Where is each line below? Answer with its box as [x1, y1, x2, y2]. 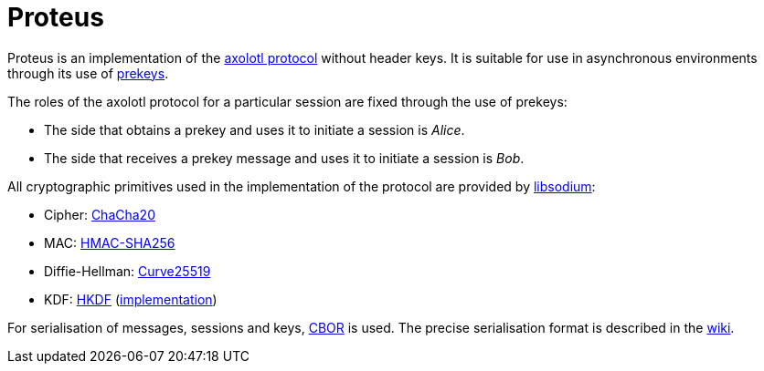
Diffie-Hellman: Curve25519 [44, 263, 211, 279]
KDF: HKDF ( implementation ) [44, 291, 218, 307]
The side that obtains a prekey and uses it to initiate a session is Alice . [44, 121, 465, 138]
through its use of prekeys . [7, 65, 169, 81]
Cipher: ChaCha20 [44, 206, 155, 222]
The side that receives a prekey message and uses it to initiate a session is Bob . [44, 149, 525, 166]
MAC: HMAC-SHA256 [44, 234, 175, 251]
